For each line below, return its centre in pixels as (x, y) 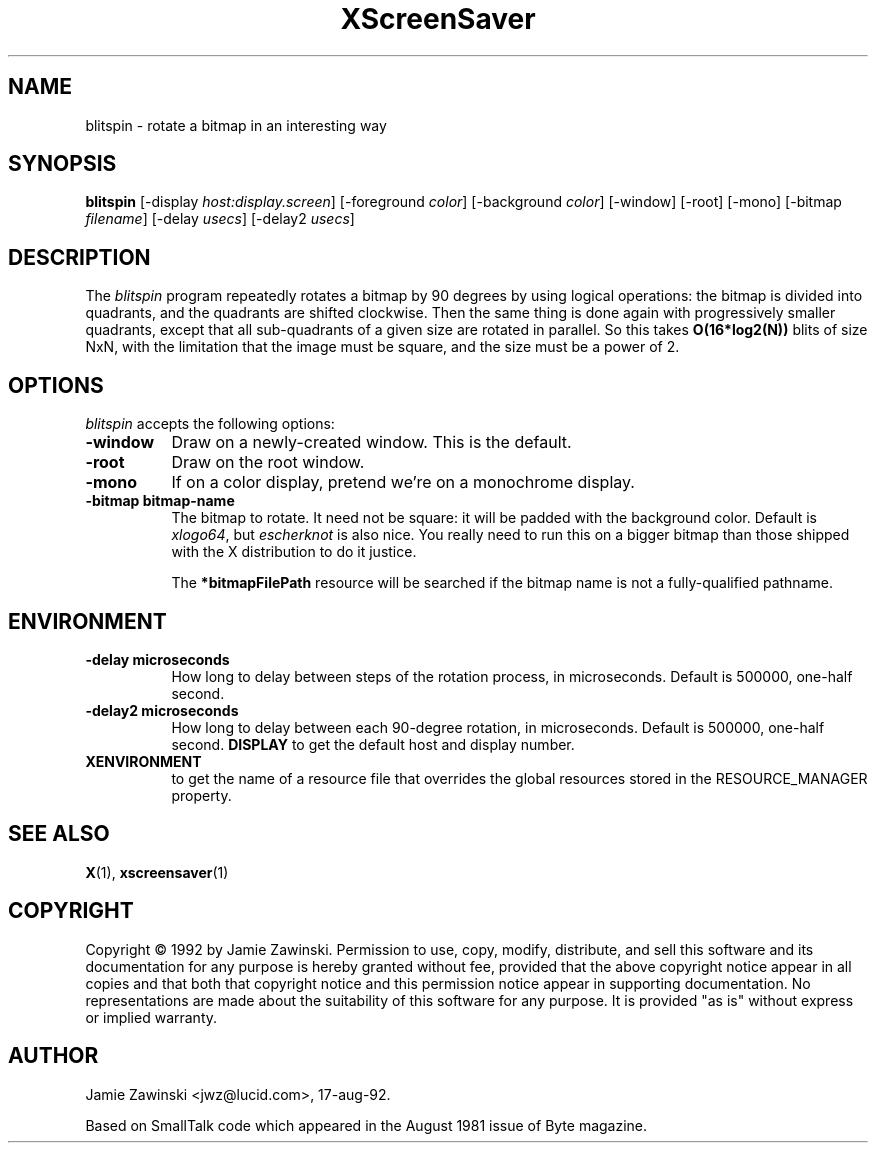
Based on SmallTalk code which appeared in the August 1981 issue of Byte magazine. (366, 1125)
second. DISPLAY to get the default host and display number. (373, 744)
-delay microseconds (157, 659)
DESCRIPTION (79, 257)
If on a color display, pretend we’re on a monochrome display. (403, 482)
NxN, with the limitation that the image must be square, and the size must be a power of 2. (382, 347)
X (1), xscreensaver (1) (157, 872)
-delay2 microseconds (162, 710)
